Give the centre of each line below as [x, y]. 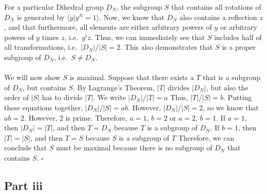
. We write [110, 97]
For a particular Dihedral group [54, 7]
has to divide [62, 97]
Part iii [24, 185]
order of [16, 97]
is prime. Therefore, [96, 117]
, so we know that [231, 107]
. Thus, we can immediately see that [148, 37]
